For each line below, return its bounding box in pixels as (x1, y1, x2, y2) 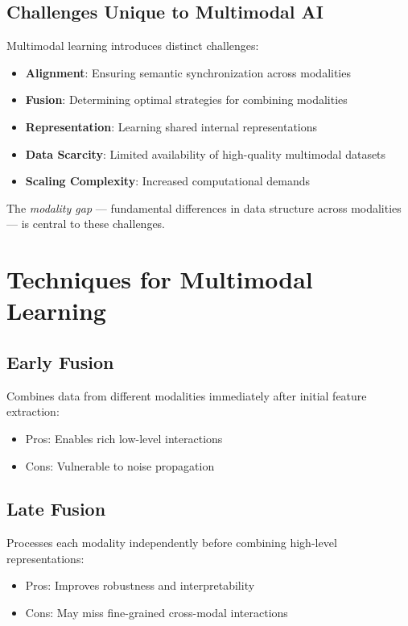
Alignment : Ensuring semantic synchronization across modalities (25, 64, 351, 81)
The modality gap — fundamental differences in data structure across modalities (6, 199, 402, 216)
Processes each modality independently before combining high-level (6, 534, 337, 551)
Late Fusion (6, 496, 106, 521)
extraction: (6, 403, 60, 420)
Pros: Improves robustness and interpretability (25, 577, 255, 594)
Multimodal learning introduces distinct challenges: (6, 37, 259, 54)
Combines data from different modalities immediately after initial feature (6, 387, 367, 404)
